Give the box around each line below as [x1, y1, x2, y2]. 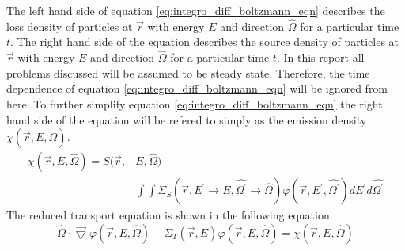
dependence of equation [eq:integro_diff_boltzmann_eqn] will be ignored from [6, 80, 388, 97]
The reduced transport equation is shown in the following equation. [6, 207, 333, 223]
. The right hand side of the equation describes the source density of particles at [10, 33, 399, 50]
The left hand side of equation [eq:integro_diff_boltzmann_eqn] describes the [6, 2, 385, 18]
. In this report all [276, 49, 365, 66]
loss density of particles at [6, 17, 133, 34]
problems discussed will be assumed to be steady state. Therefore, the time [6, 64, 370, 81]
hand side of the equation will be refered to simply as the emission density [6, 111, 367, 127]
